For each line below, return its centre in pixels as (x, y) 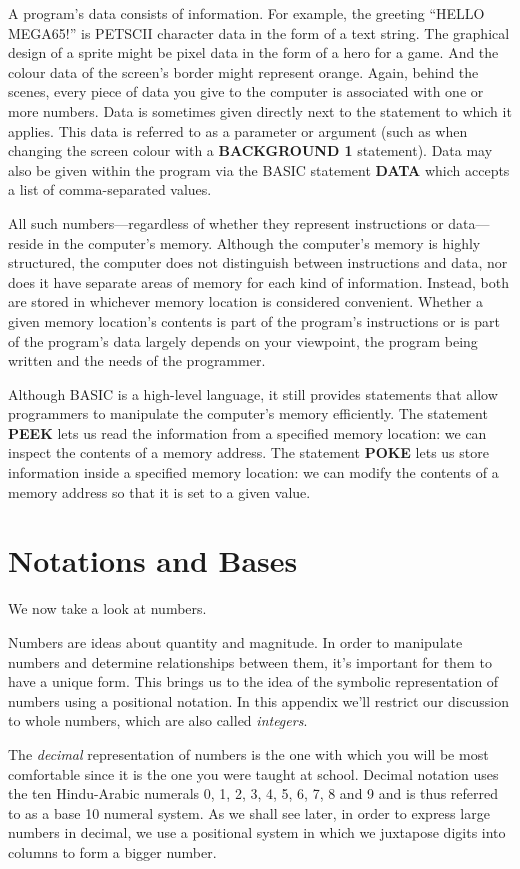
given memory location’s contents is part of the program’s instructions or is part (254, 320)
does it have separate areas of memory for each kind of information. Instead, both (259, 281)
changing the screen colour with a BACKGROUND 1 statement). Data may (250, 150)
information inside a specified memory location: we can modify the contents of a (253, 472)
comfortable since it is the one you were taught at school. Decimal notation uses (253, 773)
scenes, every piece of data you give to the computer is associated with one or (246, 91)
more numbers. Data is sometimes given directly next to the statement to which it (260, 110)
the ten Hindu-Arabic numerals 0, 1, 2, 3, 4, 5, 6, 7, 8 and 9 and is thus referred (253, 793)
